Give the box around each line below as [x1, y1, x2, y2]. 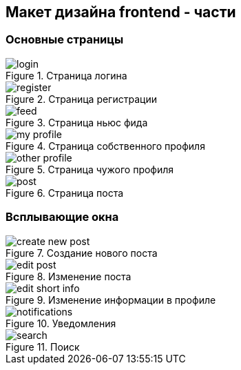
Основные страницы [6, 32, 124, 47]
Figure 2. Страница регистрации [6, 92, 157, 105]
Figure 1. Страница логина [6, 69, 127, 81]
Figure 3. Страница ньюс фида [6, 116, 148, 128]
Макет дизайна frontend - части [6, 3, 236, 21]
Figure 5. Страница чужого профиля [6, 163, 174, 175]
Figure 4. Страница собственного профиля [6, 139, 205, 152]
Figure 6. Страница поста [6, 186, 124, 199]
